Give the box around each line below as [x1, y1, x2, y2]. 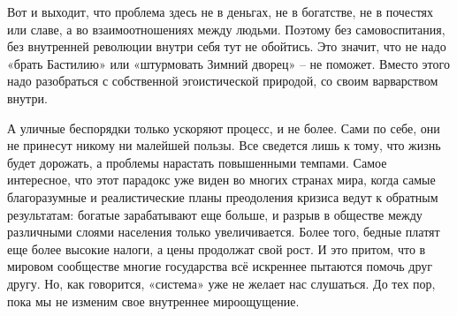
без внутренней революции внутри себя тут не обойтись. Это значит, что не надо [7, 37, 446, 56]
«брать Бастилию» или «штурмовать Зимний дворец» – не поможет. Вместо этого [7, 54, 450, 72]
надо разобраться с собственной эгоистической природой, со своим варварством [7, 71, 438, 90]
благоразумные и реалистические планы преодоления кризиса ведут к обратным [7, 187, 438, 206]
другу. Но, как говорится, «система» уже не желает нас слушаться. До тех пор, [7, 274, 436, 292]
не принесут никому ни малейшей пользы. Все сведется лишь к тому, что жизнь [7, 136, 441, 154]
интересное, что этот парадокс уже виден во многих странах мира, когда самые [7, 170, 436, 189]
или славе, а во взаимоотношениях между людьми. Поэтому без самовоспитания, [7, 19, 446, 38]
